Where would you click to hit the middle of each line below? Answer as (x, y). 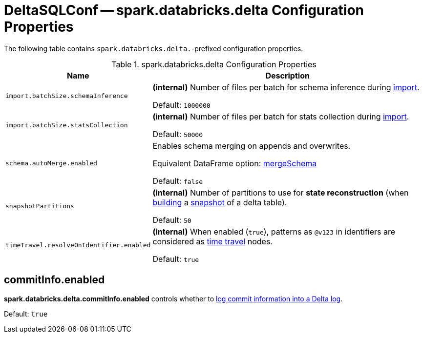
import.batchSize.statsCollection (67, 125)
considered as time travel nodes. (212, 241)
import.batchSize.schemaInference (67, 96)
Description (287, 75)
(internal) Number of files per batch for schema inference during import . (286, 87)
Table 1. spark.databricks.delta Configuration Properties (214, 64)
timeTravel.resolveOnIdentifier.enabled (78, 245)
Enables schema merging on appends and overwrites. (252, 146)
